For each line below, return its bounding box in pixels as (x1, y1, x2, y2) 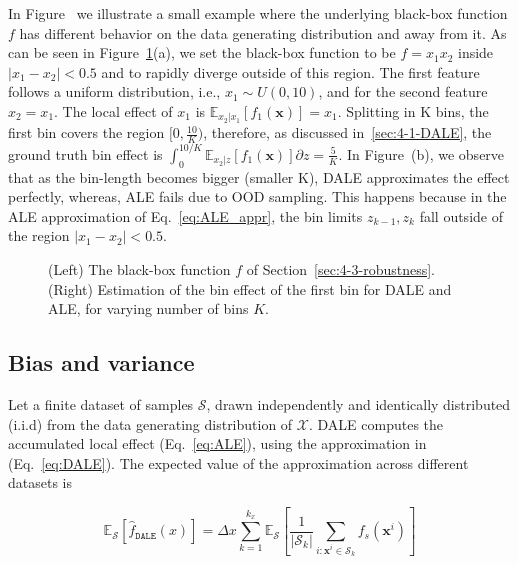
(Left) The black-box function (48, 258, 231, 279)
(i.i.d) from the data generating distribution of (8, 413, 293, 434)
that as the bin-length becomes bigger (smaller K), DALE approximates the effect (8, 166, 510, 187)
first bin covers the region (8, 122, 165, 143)
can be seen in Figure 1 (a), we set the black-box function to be (8, 42, 396, 63)
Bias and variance (8, 347, 195, 378)
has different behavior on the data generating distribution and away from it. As (19, 22, 507, 43)
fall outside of (419, 205, 503, 226)
